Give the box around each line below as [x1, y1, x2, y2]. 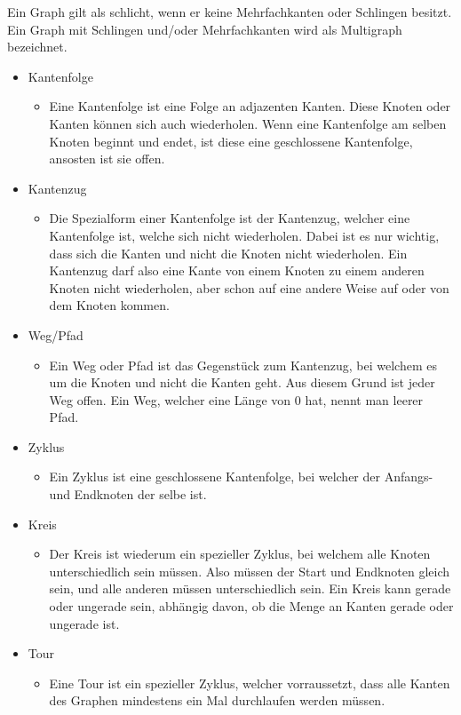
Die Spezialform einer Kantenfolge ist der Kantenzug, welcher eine [49, 209, 410, 227]
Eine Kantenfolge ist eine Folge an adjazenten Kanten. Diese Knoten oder [49, 97, 451, 115]
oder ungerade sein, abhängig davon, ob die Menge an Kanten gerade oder [49, 597, 454, 616]
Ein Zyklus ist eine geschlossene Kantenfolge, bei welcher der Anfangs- [49, 467, 433, 486]
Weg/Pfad [28, 325, 83, 344]
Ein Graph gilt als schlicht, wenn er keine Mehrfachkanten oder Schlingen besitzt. [7, 3, 452, 20]
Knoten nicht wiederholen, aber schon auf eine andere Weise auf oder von [49, 278, 449, 297]
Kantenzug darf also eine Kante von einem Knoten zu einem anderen [49, 261, 425, 280]
